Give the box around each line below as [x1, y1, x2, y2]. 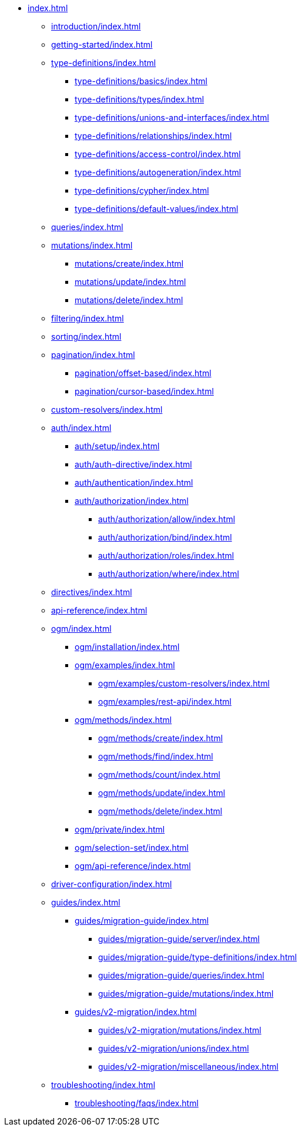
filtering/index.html [51, 313, 124, 323]
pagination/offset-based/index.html [75, 368, 212, 378]
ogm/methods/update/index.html [98, 788, 226, 798]
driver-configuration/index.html [51, 879, 172, 889]
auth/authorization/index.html [75, 496, 189, 506]
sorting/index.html [51, 331, 122, 341]
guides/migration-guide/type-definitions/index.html [98, 952, 297, 962]
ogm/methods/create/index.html [98, 733, 223, 743]
